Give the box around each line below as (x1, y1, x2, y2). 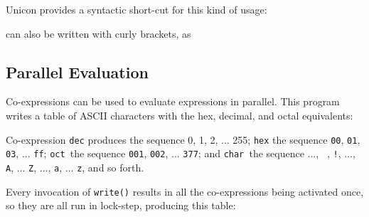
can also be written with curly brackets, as (6, 26, 191, 41)
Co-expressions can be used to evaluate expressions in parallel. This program (6, 94, 340, 109)
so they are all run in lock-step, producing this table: (6, 198, 236, 213)
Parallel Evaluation (6, 60, 149, 83)
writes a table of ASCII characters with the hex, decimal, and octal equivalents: (6, 107, 353, 122)
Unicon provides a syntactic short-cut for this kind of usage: (6, 2, 267, 16)
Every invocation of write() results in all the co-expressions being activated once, (6, 184, 364, 199)
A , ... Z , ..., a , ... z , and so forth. (6, 159, 144, 174)
